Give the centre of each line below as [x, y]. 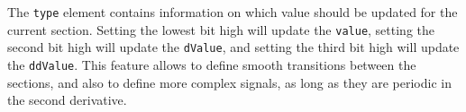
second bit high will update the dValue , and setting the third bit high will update [233, 47]
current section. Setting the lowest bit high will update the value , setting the [221, 29]
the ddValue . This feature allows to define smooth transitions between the [212, 64]
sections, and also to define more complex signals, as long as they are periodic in [229, 82]
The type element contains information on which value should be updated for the [233, 12]
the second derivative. [67, 100]
